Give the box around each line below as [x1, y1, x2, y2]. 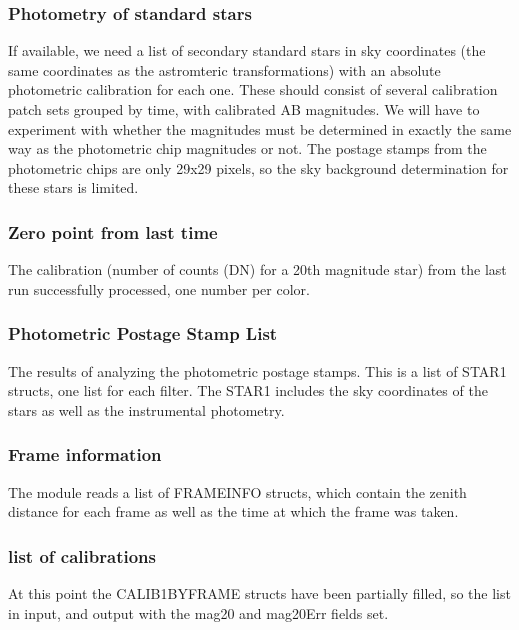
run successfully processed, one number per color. [8, 278, 310, 299]
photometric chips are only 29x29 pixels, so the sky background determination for [8, 157, 509, 178]
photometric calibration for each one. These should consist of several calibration [8, 79, 498, 100]
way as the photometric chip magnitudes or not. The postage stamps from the [8, 138, 487, 159]
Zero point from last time [8, 219, 218, 244]
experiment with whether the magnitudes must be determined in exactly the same [8, 118, 512, 139]
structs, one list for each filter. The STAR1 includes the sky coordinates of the [8, 380, 488, 401]
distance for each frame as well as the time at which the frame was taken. [8, 501, 459, 522]
